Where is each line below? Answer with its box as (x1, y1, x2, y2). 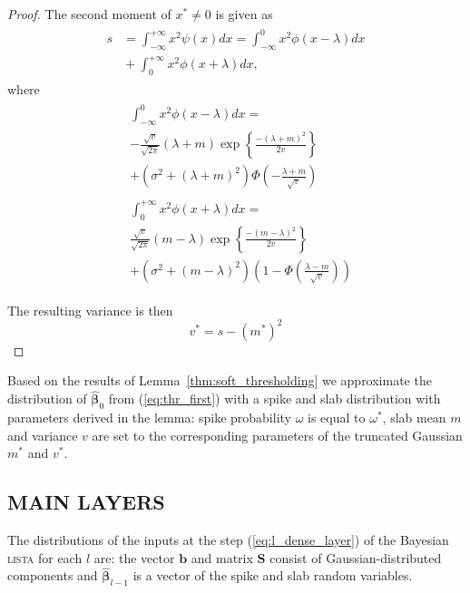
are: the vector (93, 548, 175, 567)
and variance (7, 425, 78, 444)
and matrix (191, 548, 253, 567)
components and (7, 566, 98, 585)
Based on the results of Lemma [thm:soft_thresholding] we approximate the (7, 371, 432, 390)
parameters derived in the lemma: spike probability (7, 408, 291, 427)
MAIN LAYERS (7, 488, 165, 516)
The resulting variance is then (7, 300, 173, 319)
